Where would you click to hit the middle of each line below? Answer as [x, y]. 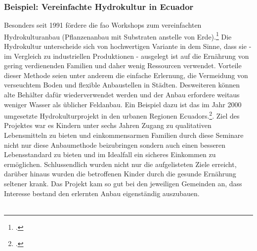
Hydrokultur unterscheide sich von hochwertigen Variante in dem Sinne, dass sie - [128, 46]
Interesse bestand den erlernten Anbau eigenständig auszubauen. [102, 193]
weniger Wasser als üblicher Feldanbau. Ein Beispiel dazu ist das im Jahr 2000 [123, 104]
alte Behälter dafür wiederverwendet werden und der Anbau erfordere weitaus [122, 95]
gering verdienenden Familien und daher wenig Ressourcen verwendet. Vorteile [123, 65]
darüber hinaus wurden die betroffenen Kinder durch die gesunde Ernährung [120, 174]
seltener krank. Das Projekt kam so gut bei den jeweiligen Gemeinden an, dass [123, 184]
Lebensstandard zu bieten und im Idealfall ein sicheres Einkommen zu [110, 154]
